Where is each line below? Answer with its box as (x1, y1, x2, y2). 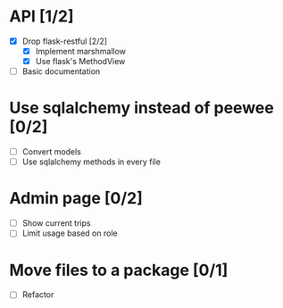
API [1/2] (9, 6, 74, 27)
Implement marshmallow (35, 46, 127, 56)
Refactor (21, 289, 54, 300)
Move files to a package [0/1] (9, 260, 229, 280)
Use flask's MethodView (35, 56, 126, 67)
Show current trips (21, 218, 91, 229)
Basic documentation (21, 66, 101, 77)
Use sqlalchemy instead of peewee (9, 98, 274, 118)
